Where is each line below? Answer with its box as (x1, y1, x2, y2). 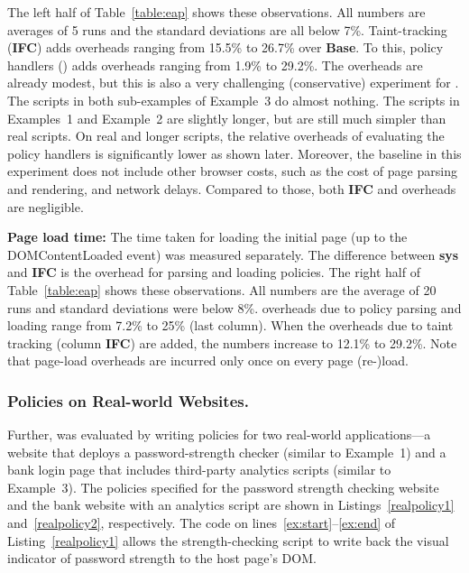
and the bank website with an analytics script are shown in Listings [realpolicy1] (7, 495, 455, 514)
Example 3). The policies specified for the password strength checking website (7, 477, 439, 496)
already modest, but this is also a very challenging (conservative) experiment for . (7, 73, 459, 92)
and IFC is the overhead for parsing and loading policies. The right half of (7, 263, 420, 282)
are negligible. (7, 197, 84, 216)
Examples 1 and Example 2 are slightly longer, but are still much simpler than (7, 108, 446, 127)
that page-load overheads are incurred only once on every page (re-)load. (7, 351, 409, 370)
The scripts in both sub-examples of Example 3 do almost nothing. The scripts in (7, 90, 460, 109)
